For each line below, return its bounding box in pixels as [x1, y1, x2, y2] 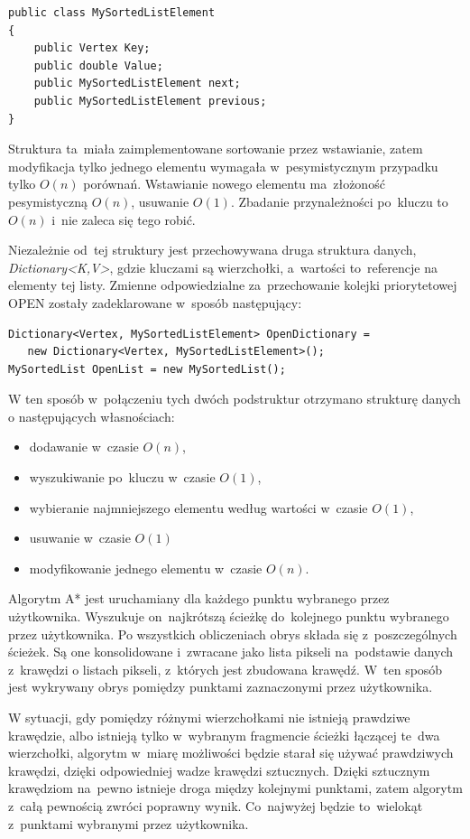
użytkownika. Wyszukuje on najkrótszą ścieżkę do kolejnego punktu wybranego [8, 607, 449, 626]
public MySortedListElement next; [33, 77, 241, 90]
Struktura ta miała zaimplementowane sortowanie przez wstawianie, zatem [8, 139, 423, 158]
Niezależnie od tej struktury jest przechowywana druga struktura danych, [8, 240, 417, 259]
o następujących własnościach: [8, 406, 175, 425]
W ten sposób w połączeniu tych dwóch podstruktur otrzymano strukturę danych [8, 389, 461, 408]
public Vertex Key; [33, 42, 151, 55]
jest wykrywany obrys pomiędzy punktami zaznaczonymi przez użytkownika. [8, 677, 433, 696]
